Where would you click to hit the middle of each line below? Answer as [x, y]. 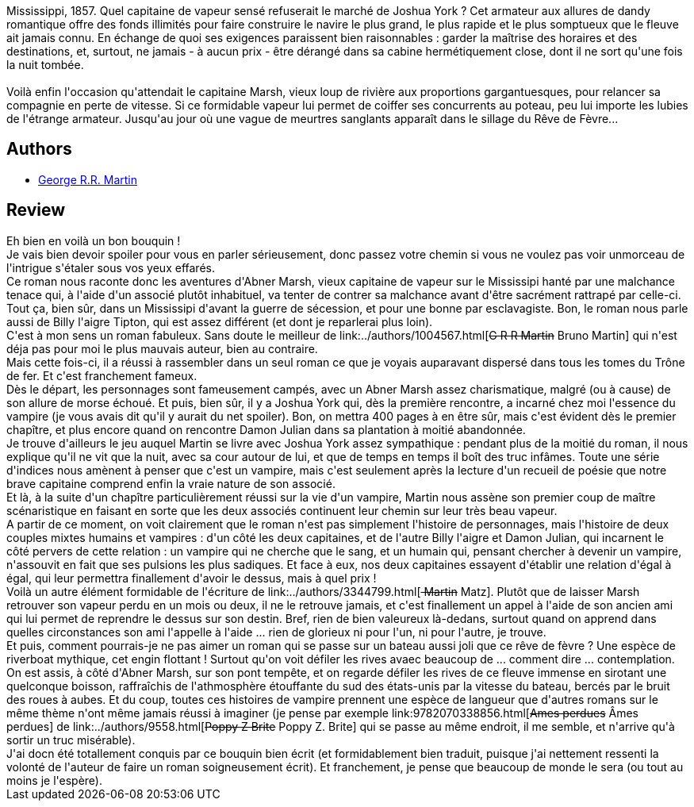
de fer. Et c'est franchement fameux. [102, 375]
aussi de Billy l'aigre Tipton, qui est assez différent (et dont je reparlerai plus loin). [220, 321]
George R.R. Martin [88, 179]
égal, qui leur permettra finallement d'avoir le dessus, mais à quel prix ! [192, 578]
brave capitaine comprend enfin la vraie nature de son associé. [171, 483]
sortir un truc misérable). [71, 740]
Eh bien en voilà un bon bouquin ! [94, 240]
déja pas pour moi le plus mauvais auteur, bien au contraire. [162, 348]
